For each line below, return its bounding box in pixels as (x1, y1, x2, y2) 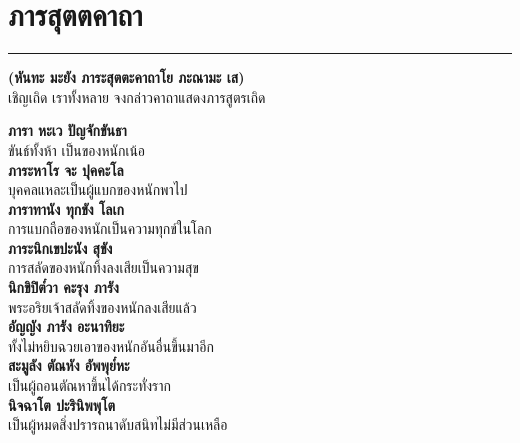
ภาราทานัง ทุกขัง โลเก (8, 198, 124, 219)
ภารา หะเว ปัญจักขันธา (8, 120, 127, 141)
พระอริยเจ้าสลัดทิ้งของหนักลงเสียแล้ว (8, 296, 197, 317)
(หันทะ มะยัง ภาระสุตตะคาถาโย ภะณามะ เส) (8, 67, 245, 88)
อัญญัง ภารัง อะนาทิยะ (8, 316, 125, 337)
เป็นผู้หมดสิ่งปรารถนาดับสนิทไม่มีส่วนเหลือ (8, 414, 228, 435)
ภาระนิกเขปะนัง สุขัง (8, 237, 113, 258)
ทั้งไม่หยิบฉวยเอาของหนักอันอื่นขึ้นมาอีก (8, 335, 214, 356)
